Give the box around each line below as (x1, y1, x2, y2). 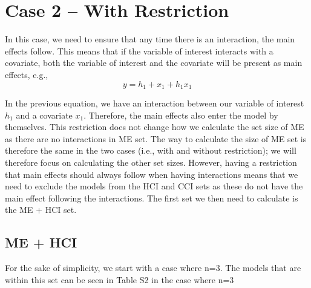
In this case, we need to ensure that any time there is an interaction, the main (5, 33, 295, 45)
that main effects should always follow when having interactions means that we (5, 168, 298, 180)
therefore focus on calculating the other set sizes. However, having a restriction (5, 155, 297, 168)
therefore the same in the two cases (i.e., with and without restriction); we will (5, 144, 296, 157)
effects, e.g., (5, 68, 48, 80)
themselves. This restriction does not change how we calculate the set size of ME (5, 120, 304, 133)
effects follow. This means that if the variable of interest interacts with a (5, 44, 273, 57)
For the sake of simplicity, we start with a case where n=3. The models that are (5, 261, 301, 274)
